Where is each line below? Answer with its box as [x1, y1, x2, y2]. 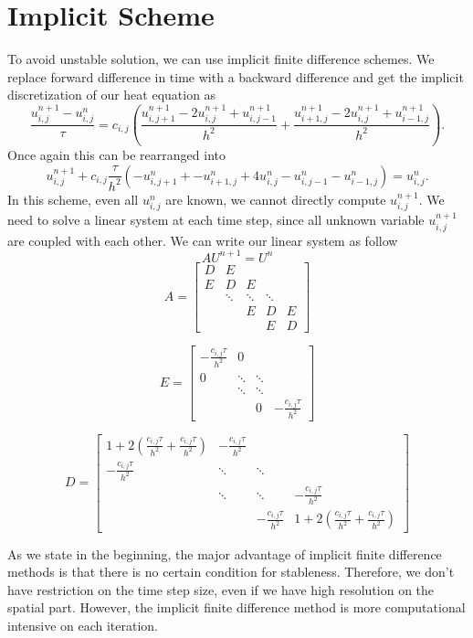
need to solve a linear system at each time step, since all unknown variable [7, 210, 425, 229]
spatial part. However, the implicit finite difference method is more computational [7, 598, 466, 617]
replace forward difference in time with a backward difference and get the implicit [7, 67, 464, 86]
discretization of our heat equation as [7, 85, 216, 104]
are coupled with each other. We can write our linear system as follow [7, 230, 398, 250]
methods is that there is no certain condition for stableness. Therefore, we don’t [7, 562, 455, 581]
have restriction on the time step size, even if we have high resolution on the [7, 580, 435, 599]
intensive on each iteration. [7, 615, 159, 634]
